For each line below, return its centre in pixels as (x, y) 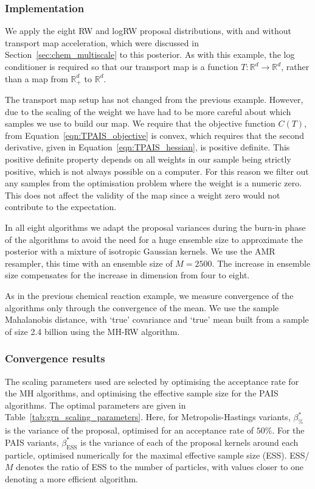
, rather (295, 66)
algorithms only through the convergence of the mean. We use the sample (142, 307)
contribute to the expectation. (61, 207)
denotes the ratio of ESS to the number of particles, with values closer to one (160, 467)
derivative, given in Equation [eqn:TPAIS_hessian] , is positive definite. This (147, 147)
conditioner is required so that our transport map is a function (122, 66)
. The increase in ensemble (261, 263)
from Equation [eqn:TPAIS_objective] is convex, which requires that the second (154, 135)
